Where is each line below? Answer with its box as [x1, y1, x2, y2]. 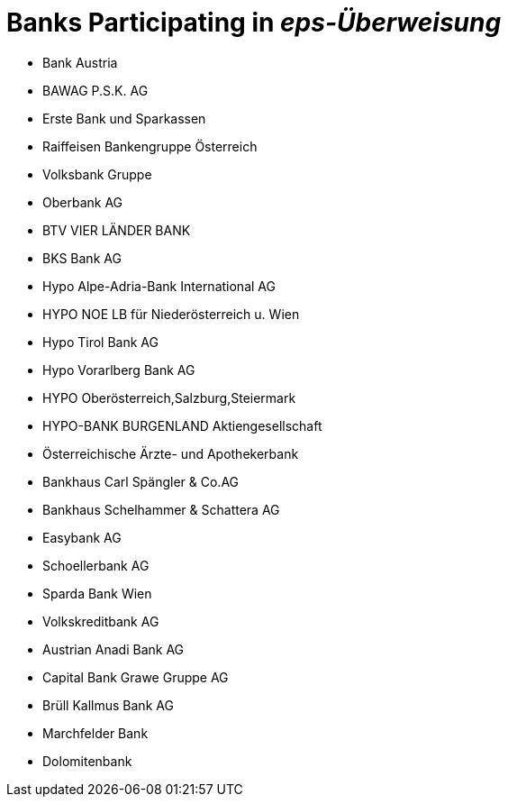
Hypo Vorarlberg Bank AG [42, 361, 195, 378]
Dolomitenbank [42, 753, 132, 769]
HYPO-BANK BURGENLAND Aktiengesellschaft [42, 417, 322, 434]
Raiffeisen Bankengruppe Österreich [42, 138, 258, 154]
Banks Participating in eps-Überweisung [6, 7, 502, 38]
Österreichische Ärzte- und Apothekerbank [42, 445, 299, 461]
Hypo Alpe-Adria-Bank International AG [42, 278, 276, 294]
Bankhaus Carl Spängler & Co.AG [42, 473, 240, 489]
